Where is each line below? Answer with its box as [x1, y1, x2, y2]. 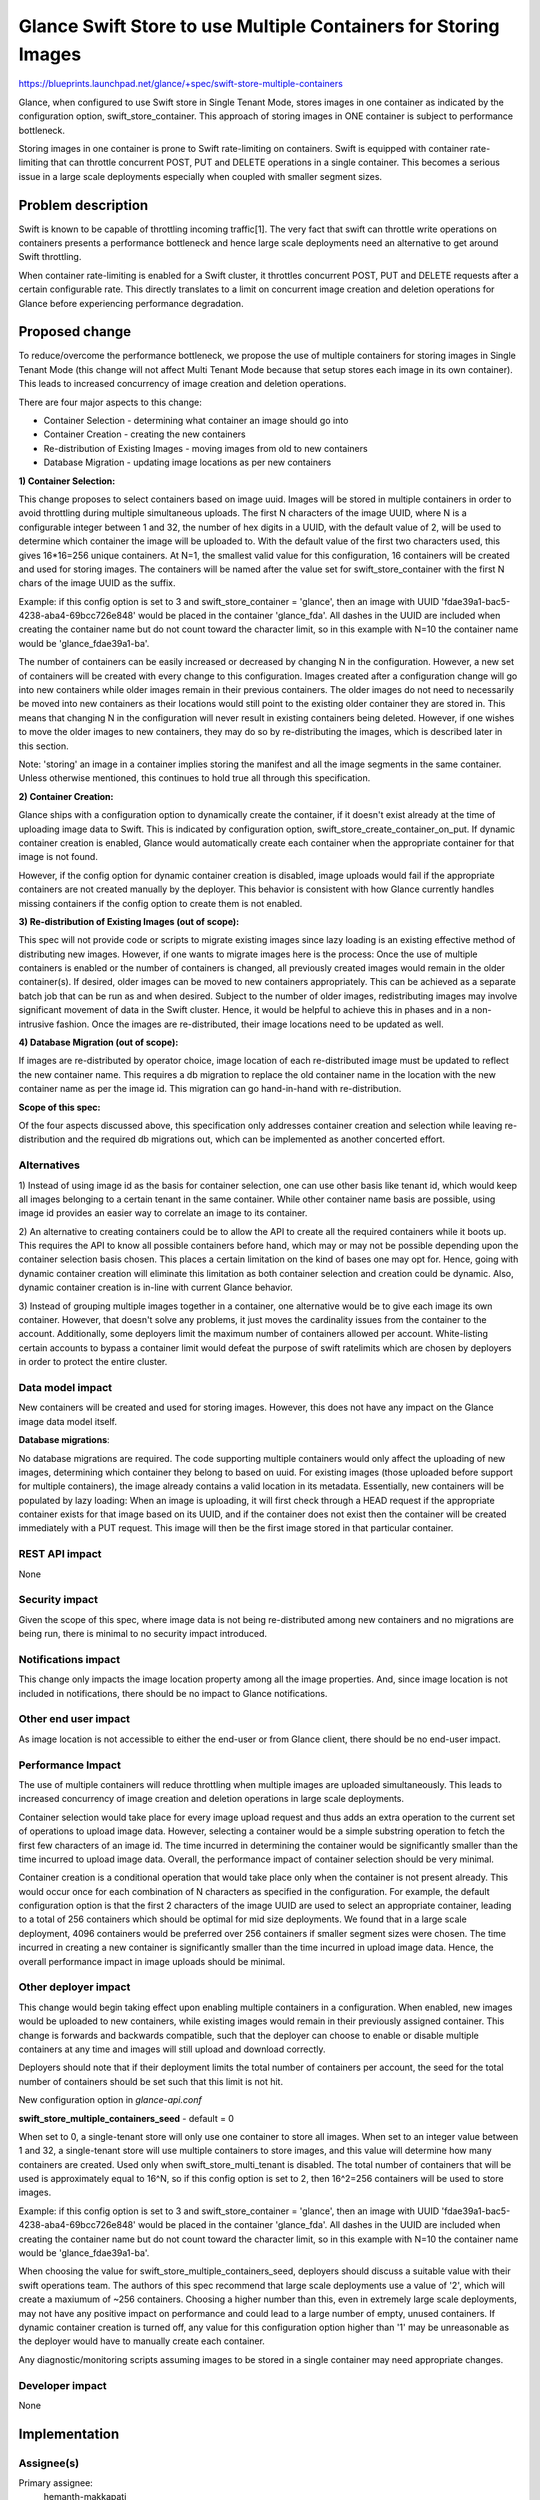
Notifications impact [18, 1652, 120, 1666]
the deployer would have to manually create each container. [18, 2335, 265, 2347]
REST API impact [18, 1547, 102, 1561]
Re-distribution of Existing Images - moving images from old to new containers [43, 442, 369, 454]
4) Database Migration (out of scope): [18, 1036, 179, 1049]
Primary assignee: [18, 2477, 94, 2489]
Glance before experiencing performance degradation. [18, 297, 244, 309]
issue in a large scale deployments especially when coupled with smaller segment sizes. [18, 170, 383, 182]
